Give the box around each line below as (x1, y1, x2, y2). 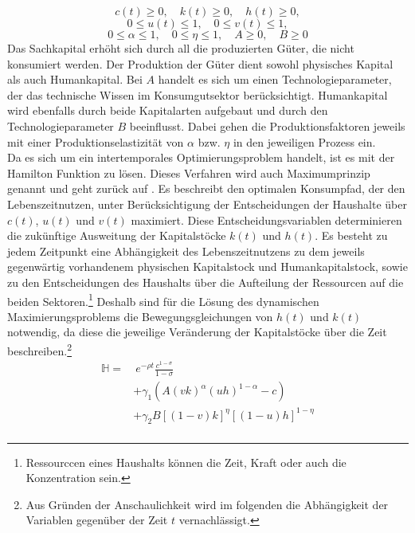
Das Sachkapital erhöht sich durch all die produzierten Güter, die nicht (7, 40, 354, 56)
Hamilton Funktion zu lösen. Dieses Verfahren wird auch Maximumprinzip (7, 164, 370, 181)
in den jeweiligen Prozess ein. (233, 133, 376, 150)
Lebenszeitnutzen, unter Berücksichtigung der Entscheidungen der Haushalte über (7, 195, 407, 212)
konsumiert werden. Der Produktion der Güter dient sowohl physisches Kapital (7, 55, 393, 72)
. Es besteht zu (315, 227, 388, 244)
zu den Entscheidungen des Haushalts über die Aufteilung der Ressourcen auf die (7, 273, 404, 290)
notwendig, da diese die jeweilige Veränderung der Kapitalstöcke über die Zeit (7, 323, 387, 340)
